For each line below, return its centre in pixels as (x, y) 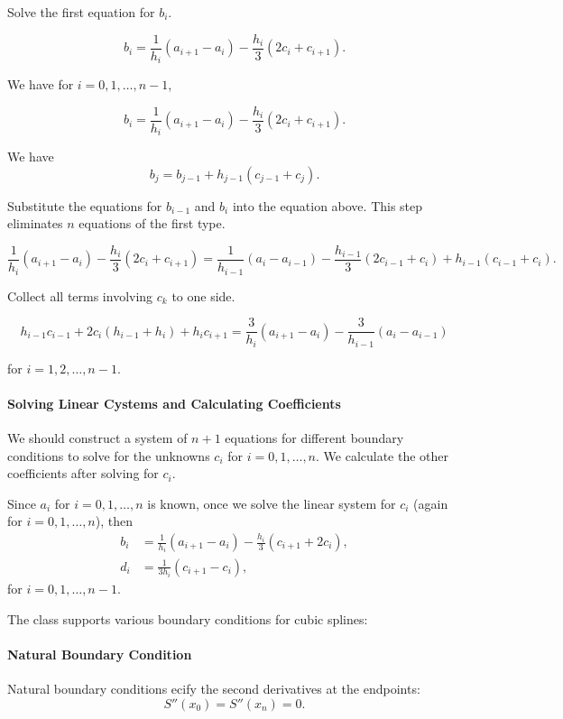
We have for (41, 84)
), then (114, 521)
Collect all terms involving (80, 295)
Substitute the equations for (85, 205)
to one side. (203, 295)
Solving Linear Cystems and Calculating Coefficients (174, 403)
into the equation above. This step (328, 205)
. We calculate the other (383, 455)
